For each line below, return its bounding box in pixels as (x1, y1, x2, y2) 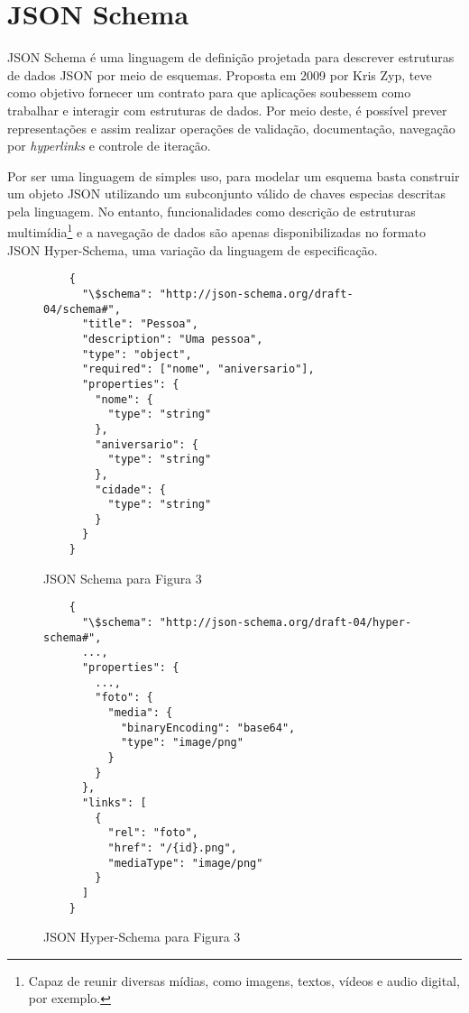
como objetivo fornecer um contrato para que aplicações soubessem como (7, 83, 411, 102)
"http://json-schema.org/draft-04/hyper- (159, 616, 412, 630)
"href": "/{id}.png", (107, 841, 237, 854)
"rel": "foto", (107, 826, 198, 840)
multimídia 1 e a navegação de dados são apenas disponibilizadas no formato (7, 220, 426, 242)
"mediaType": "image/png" (107, 856, 263, 870)
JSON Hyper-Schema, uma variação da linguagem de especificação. (7, 240, 378, 259)
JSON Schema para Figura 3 (43, 568, 202, 587)
